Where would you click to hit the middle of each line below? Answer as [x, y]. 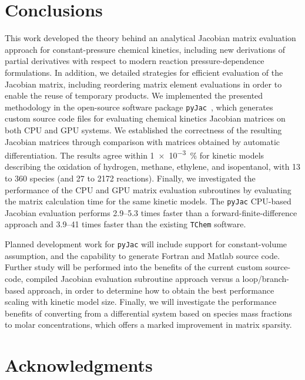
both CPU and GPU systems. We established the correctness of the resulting [143, 130]
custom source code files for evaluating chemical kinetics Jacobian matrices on [145, 118]
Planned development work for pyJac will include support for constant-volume [146, 244]
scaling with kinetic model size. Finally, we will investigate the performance [141, 302]
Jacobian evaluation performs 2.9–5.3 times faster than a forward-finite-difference [151, 212]
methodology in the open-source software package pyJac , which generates [139, 107]
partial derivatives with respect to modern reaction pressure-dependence [135, 61]
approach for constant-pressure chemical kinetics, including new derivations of [145, 49]
